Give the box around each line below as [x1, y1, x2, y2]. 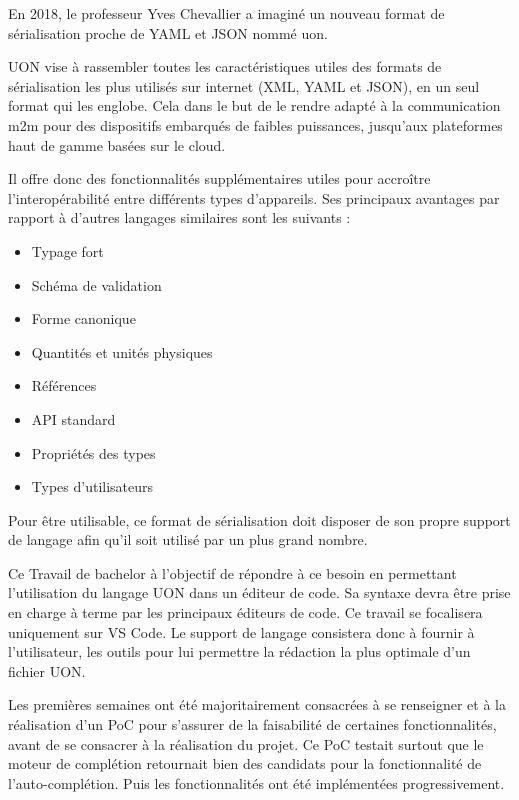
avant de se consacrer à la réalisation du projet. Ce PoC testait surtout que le [8, 733, 484, 754]
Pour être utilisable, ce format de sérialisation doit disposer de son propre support [8, 509, 511, 530]
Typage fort [31, 240, 104, 261]
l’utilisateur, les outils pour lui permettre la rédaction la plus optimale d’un [8, 641, 471, 662]
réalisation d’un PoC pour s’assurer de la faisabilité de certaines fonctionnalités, [8, 714, 497, 735]
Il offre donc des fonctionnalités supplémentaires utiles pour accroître [8, 168, 431, 189]
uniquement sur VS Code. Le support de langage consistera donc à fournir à [8, 621, 475, 642]
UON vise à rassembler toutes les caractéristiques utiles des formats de [8, 56, 442, 77]
